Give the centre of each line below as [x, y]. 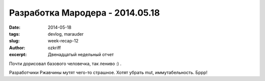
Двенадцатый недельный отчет [81, 55]
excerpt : [18, 55]
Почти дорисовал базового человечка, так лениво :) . [65, 63]
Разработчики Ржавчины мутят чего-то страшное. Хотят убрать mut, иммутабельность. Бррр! [108, 72]
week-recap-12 [63, 41]
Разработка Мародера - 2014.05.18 [84, 13]
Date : [15, 27]
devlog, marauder [66, 34]
